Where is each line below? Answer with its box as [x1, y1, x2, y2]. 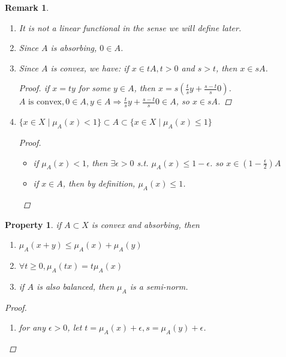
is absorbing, [50, 41, 97, 54]
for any [19, 321, 46, 334]
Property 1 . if [5, 218, 61, 230]
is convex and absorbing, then [91, 218, 200, 230]
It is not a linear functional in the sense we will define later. [19, 21, 242, 34]
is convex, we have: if [50, 61, 129, 74]
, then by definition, [62, 177, 136, 190]
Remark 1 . [5, 1, 49, 13]
